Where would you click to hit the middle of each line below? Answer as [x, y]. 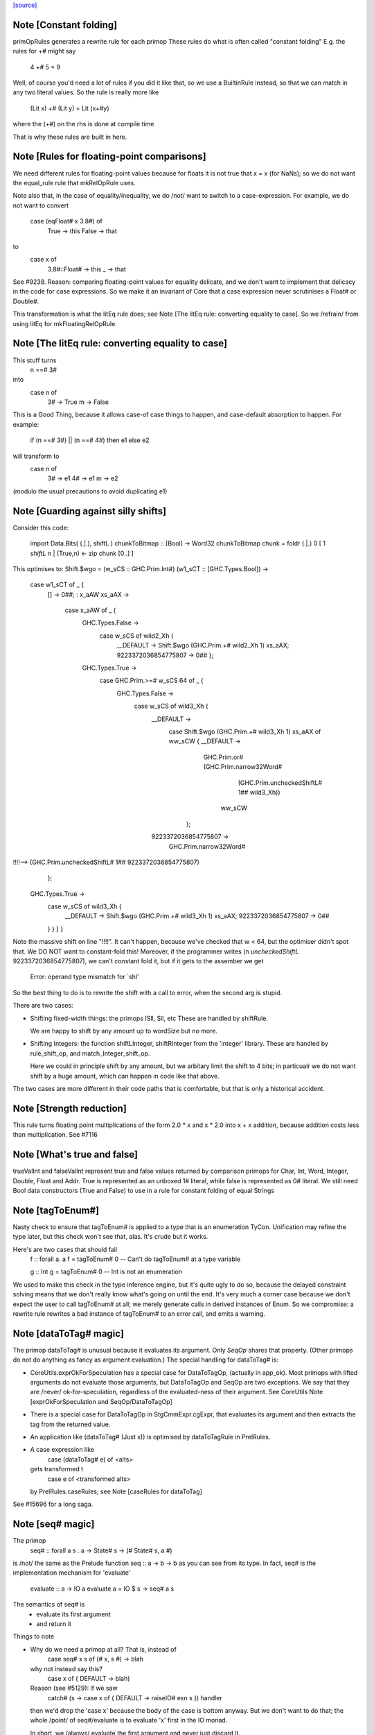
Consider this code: [41, 527]
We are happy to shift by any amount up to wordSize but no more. [124, 1031]
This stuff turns [35, 360]
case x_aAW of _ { [90, 610]
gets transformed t [57, 1469]
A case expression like [62, 1450]
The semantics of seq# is [49, 1605]
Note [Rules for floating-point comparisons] [110, 156]
